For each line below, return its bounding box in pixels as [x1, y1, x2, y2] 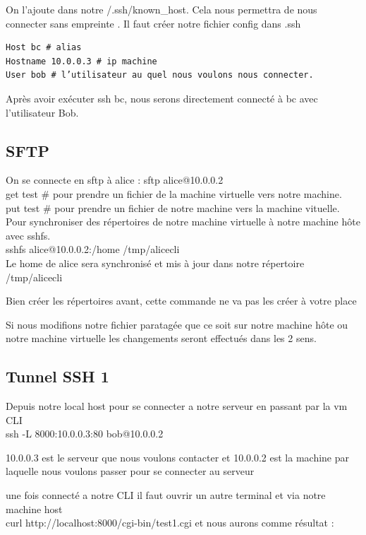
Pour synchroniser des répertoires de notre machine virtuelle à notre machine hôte [6, 214, 360, 229]
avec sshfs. [6, 228, 51, 242]
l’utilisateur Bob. [6, 105, 79, 119]
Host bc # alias [6, 42, 82, 53]
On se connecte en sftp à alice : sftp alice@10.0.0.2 [6, 172, 224, 187]
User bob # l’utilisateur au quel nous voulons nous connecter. [6, 70, 314, 81]
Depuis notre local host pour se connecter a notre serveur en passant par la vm [6, 399, 348, 413]
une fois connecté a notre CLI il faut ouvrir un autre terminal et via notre [6, 488, 326, 502]
